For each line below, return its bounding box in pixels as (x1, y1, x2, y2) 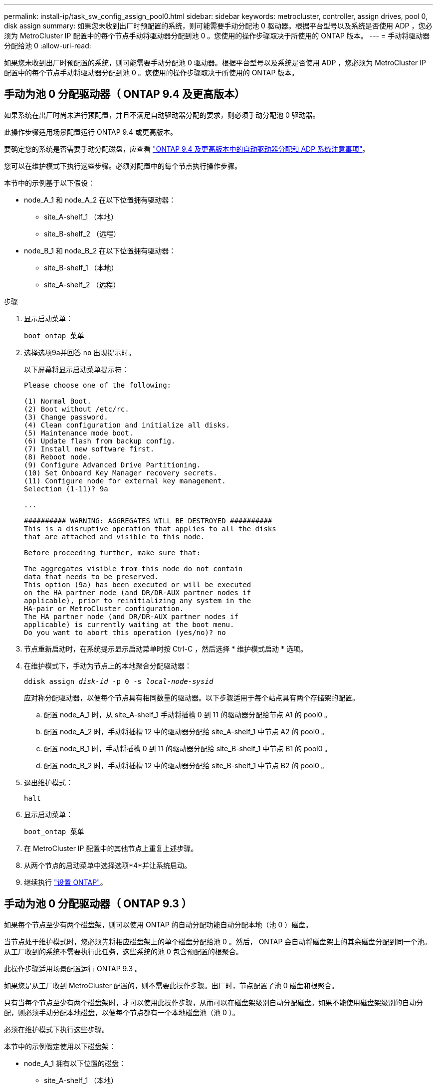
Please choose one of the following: (24, 381, 172, 389)
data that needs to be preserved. (24, 572, 159, 581)
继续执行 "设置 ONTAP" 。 (24, 877, 107, 886)
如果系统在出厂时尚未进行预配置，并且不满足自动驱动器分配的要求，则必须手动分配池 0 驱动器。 (4, 110, 320, 119)
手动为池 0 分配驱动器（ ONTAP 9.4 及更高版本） (4, 88, 245, 101)
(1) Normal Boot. (24, 397, 91, 405)
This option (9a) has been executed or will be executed (24, 580, 251, 589)
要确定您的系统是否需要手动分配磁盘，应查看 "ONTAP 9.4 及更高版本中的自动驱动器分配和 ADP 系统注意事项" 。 (4, 144, 370, 153)
